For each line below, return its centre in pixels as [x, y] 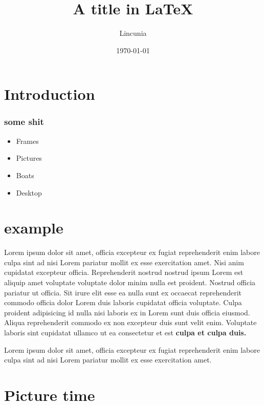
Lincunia [133, 33]
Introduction [50, 94]
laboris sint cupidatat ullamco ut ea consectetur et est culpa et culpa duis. [125, 332]
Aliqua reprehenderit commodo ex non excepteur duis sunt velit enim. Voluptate [130, 322]
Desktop [29, 192]
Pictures [29, 158]
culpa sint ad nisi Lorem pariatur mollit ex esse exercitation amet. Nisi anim [124, 262]
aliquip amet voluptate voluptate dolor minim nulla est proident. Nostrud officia [130, 282]
